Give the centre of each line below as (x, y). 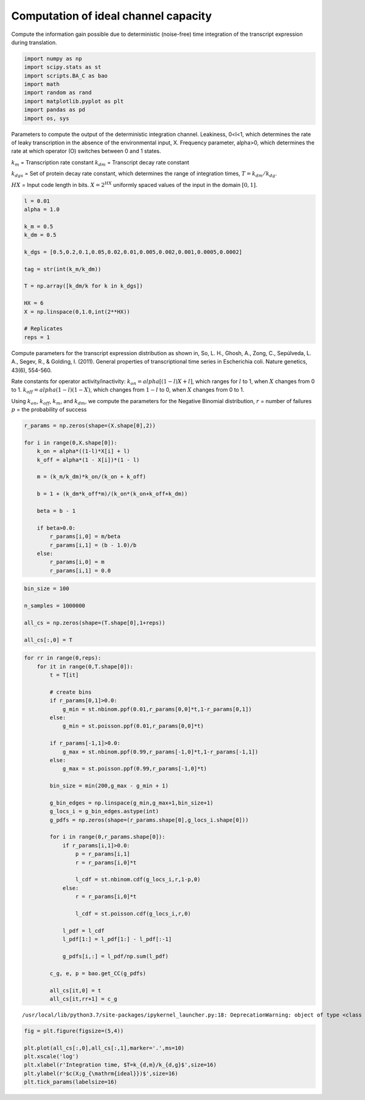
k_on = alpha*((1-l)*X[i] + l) (83, 451)
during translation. (34, 42)
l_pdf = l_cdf (83, 931)
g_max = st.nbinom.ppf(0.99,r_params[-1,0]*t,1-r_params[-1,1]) (160, 752)
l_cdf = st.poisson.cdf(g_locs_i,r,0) (133, 914)
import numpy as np (53, 58)
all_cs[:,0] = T (48, 640)
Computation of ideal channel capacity (112, 16)
